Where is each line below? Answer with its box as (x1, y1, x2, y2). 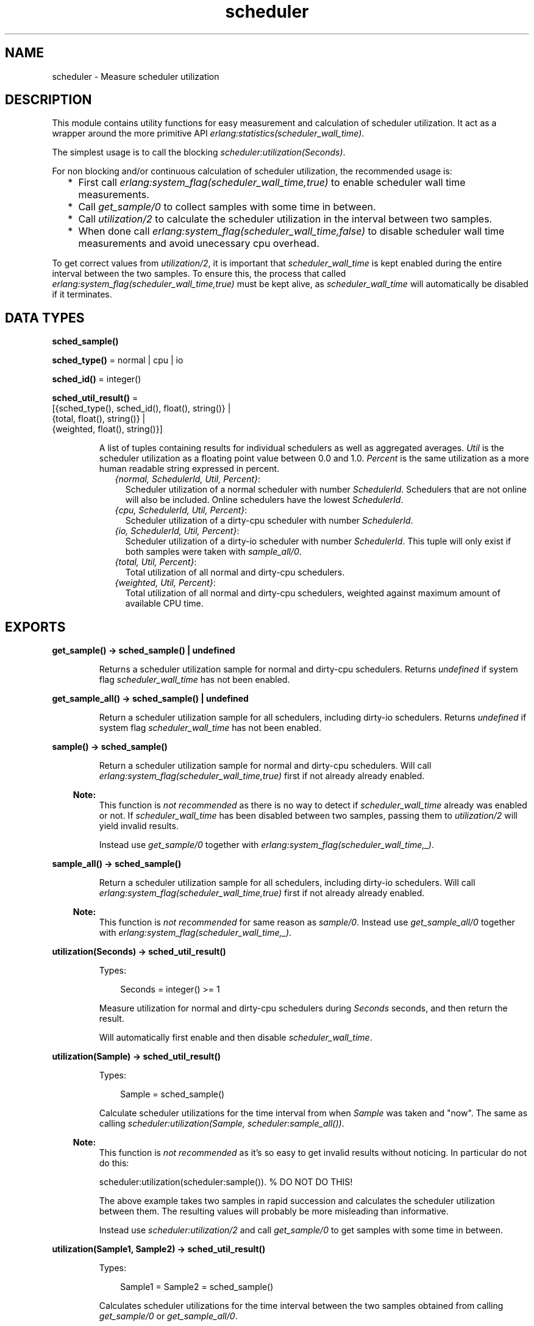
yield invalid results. (99, 821, 179, 832)
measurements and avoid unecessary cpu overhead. (78, 237, 319, 250)
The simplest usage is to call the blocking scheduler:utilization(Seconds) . (52, 147, 346, 158)
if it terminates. (52, 289, 112, 300)
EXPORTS (5, 619, 66, 635)
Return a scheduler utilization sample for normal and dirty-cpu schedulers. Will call (99, 760, 432, 771)
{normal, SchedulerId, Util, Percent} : (115, 474, 261, 485)
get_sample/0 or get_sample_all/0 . (99, 1311, 238, 1322)
